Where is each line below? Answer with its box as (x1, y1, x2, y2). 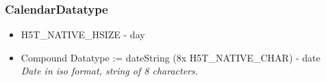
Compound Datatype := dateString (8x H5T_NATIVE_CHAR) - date (21, 50, 321, 64)
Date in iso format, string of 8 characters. (21, 64, 198, 78)
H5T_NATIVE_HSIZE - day (21, 27, 145, 42)
